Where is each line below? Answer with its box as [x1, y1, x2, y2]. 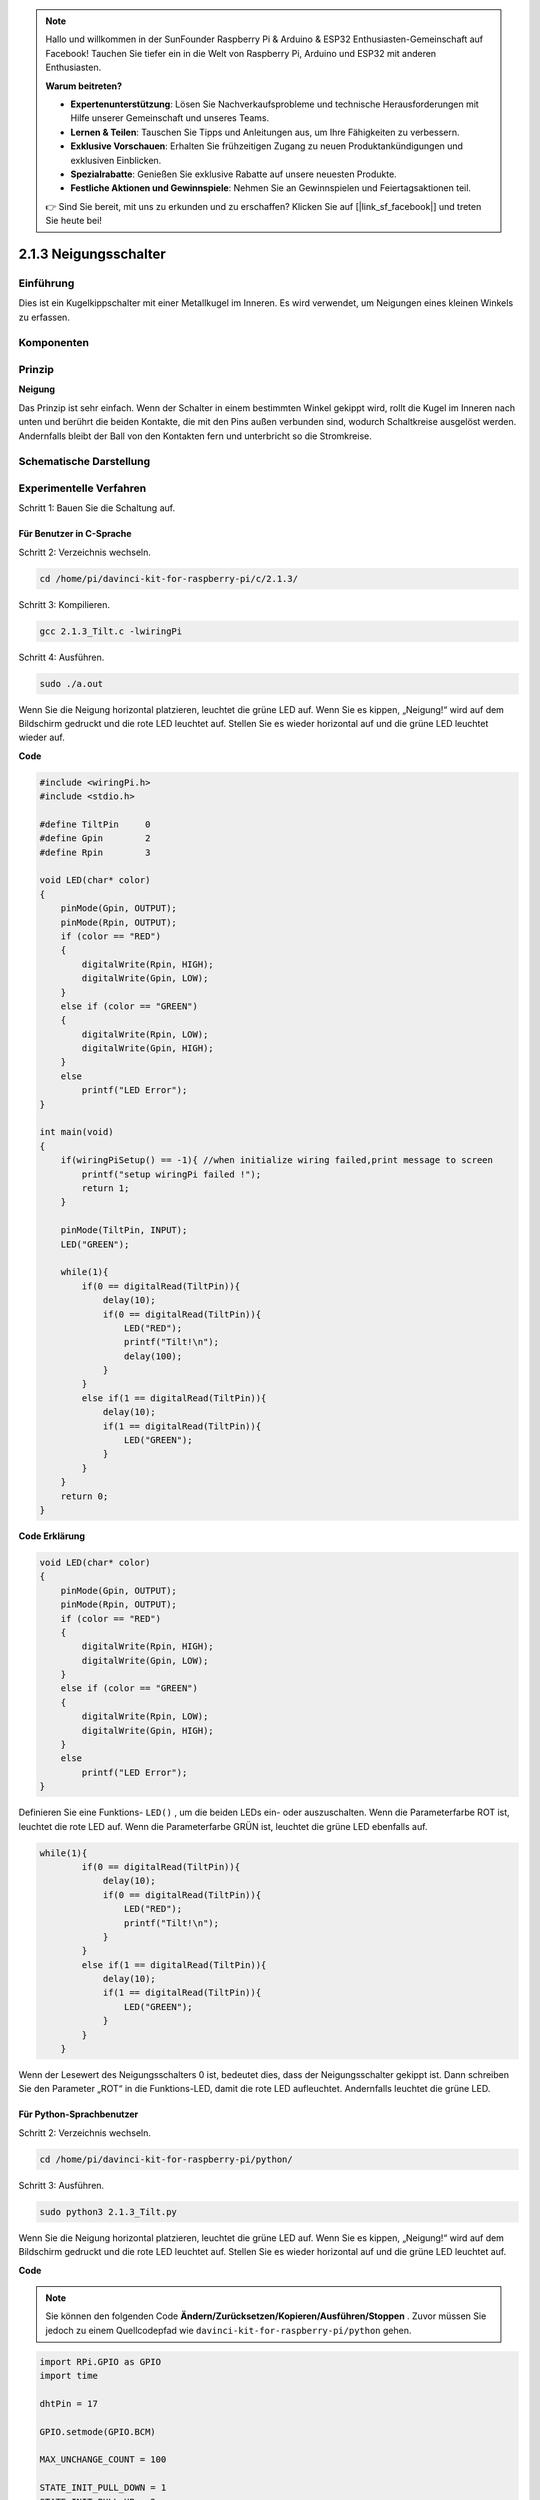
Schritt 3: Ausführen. [18, 2179, 105, 2191]
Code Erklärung [18, 1530, 85, 1542]
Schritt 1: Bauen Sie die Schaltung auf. [18, 502, 175, 514]
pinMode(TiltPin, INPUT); [60, 1225, 188, 1236]
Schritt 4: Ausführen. [18, 651, 105, 663]
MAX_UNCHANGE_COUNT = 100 [39, 2454, 167, 2465]
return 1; [81, 1182, 130, 1194]
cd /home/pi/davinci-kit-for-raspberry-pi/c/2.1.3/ [39, 573, 299, 584]
